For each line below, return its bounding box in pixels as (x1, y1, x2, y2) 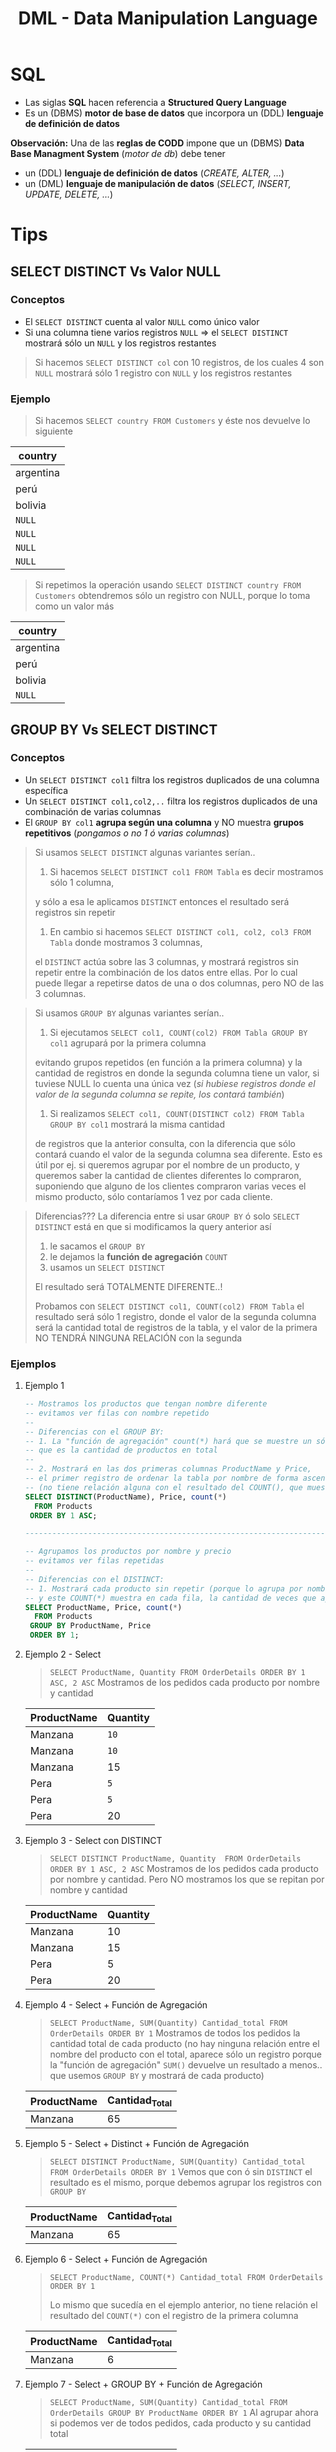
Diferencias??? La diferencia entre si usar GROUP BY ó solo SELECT (34, 1210, 300, 1222)
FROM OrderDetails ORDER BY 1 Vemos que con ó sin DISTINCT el (49, 2166, 313, 2178)
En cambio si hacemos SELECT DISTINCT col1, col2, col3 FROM (49, 925, 312, 937)
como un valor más (34, 600, 115, 612)
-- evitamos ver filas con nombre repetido (24, 1408, 210, 1418)
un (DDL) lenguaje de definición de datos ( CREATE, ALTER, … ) (24, 167, 285, 179)
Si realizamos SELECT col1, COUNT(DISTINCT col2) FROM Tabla (49, 1107, 305, 1119)
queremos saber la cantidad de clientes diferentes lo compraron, (34, 1169, 302, 1181)
